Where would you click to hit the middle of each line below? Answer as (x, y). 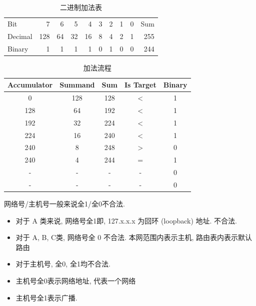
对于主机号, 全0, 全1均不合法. (63, 264)
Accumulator (30, 85)
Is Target (140, 85)
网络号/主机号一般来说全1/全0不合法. (64, 204)
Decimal (20, 36)
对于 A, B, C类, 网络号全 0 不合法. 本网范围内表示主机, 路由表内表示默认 (134, 237)
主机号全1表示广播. (46, 297)
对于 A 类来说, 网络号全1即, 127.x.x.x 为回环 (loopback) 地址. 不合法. (126, 220)
